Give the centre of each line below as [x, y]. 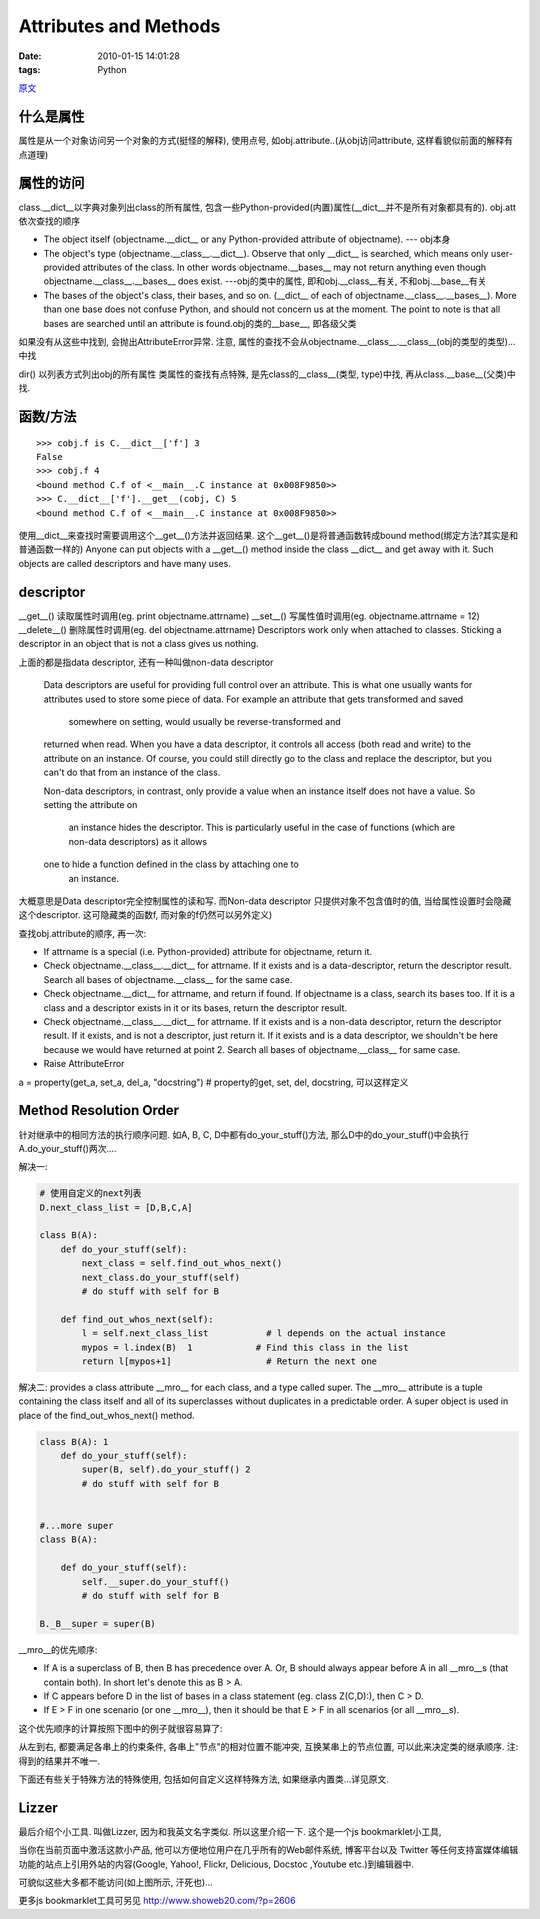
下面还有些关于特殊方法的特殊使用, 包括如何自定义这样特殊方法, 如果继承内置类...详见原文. [204, 1779]
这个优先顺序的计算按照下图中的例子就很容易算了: [121, 1728]
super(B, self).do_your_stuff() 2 [166, 1469]
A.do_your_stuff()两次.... [67, 1148]
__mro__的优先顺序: [58, 1649]
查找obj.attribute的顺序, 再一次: [82, 933]
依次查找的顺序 [49, 221]
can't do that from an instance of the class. [132, 772]
